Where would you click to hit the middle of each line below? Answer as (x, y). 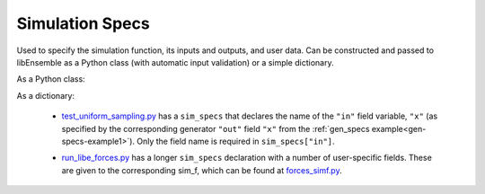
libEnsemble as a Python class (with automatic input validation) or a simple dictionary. (175, 62)
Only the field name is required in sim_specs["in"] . (236, 141)
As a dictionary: (46, 95)
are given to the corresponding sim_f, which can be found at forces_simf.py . (202, 170)
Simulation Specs (83, 23)
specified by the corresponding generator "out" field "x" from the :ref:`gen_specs (216, 128)
